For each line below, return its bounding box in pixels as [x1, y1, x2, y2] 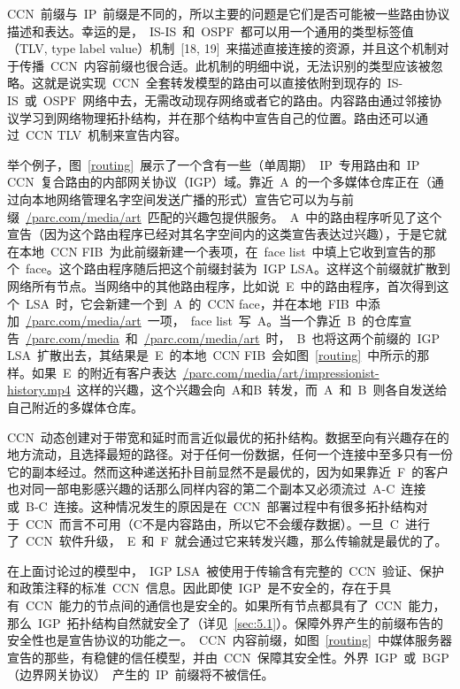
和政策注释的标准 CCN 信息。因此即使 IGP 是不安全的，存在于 [7, 578, 379, 597]
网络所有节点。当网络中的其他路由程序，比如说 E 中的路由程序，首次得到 [7, 276, 437, 295]
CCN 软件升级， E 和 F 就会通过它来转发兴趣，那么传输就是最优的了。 [25, 532, 448, 550]
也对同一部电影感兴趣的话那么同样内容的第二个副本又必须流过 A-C [7, 479, 395, 498]
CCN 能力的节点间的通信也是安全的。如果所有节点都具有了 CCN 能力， [25, 596, 446, 614]
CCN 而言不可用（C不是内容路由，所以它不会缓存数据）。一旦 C [25, 514, 399, 532]
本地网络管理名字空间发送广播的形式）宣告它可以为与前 [31, 189, 354, 208]
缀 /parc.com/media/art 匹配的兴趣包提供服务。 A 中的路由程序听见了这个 [7, 207, 442, 226]
